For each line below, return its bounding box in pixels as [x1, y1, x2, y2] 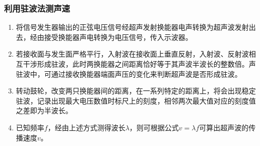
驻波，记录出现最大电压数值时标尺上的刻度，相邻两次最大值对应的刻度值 [16, 95, 256, 106]
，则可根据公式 [129, 122, 179, 132]
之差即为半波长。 [16, 105, 73, 116]
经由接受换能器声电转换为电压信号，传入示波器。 [30, 31, 192, 42]
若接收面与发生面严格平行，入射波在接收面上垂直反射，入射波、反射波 [16, 48, 249, 59]
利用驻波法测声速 [4, 2, 70, 14]
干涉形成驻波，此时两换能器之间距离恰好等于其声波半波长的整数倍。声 [23, 59, 256, 69]
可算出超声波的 [199, 122, 249, 132]
